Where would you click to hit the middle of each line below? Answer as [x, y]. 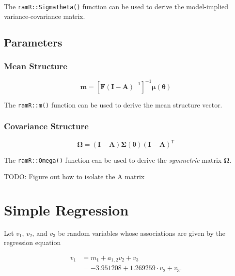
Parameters [33, 42]
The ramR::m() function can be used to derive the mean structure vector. [113, 104]
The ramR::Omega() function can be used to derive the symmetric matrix [113, 160]
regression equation [32, 242]
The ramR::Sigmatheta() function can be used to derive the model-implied [116, 6]
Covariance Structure [46, 126]
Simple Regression [66, 209]
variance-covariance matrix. [45, 16]
